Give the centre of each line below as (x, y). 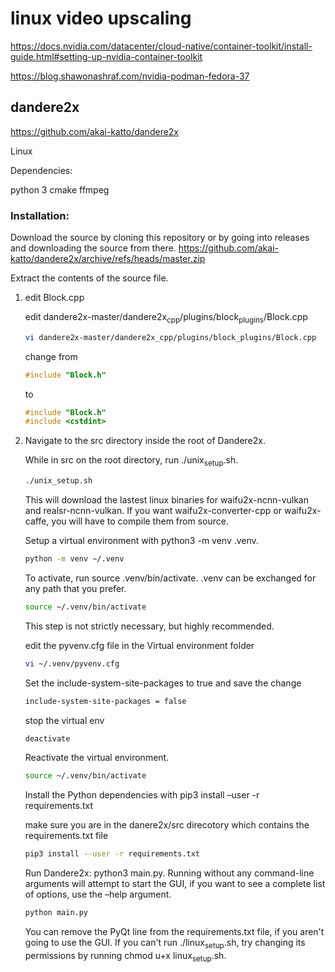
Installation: (40, 215)
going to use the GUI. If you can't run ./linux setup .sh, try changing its (165, 944)
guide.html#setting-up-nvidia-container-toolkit (106, 56)
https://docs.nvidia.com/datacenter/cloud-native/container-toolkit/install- (161, 46)
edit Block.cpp (54, 298)
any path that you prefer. (75, 588)
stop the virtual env (64, 720)
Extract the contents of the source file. (89, 278)
